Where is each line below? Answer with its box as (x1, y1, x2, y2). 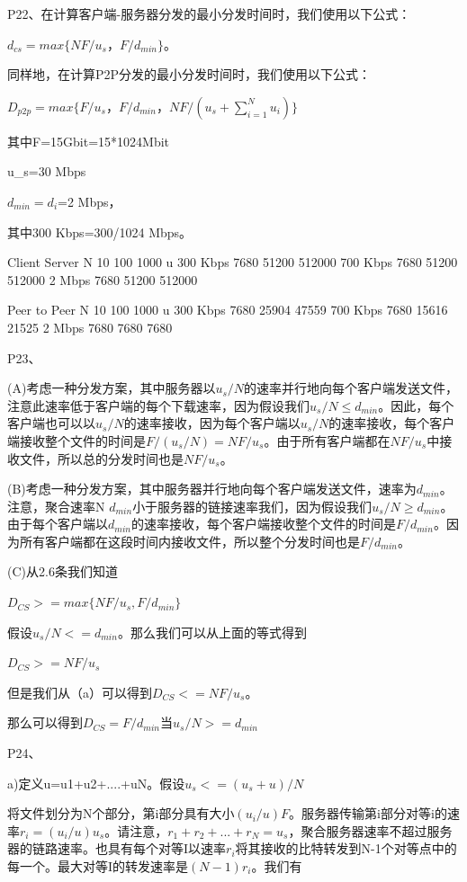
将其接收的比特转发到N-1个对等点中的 (235, 839, 457, 858)
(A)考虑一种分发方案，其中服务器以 (7, 379, 216, 397)
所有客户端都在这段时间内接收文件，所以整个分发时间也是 (19, 531, 360, 550)
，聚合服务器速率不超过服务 (288, 821, 453, 840)
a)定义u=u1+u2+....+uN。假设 (7, 773, 185, 792)
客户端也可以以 (7, 414, 95, 432)
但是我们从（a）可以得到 (7, 682, 152, 701)
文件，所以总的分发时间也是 (19, 449, 184, 468)
